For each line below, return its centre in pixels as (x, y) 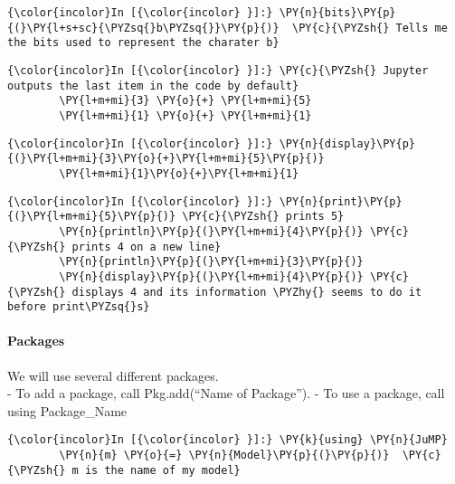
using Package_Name (67, 410)
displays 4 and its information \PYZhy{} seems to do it (247, 292)
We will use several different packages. (113, 375)
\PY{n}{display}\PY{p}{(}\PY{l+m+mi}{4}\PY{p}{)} (211, 276)
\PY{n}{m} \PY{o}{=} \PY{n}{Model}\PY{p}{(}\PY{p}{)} (224, 456)
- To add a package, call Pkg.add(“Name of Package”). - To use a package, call (226, 393)
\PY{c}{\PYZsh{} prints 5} (263, 217)
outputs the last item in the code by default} (153, 85)
